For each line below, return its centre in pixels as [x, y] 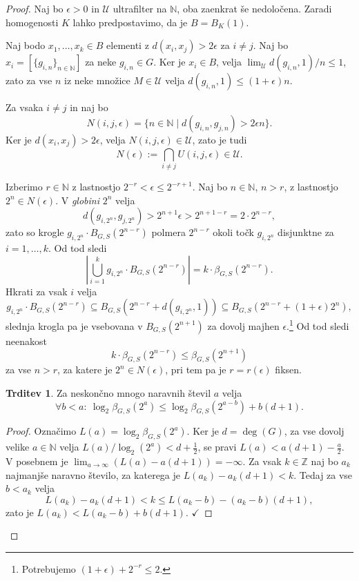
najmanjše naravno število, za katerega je [93, 474]
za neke [101, 62]
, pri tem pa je [196, 370]
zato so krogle [35, 232]
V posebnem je [37, 461]
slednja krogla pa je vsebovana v [74, 325]
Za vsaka [25, 107]
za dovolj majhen [243, 325]
